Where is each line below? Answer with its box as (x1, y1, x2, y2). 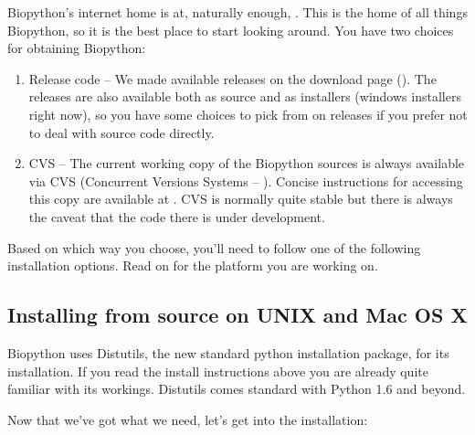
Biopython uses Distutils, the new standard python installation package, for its (7, 343, 449, 362)
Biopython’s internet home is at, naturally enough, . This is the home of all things (7, 3, 468, 21)
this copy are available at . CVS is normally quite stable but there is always (28, 189, 453, 208)
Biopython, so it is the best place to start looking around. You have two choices (7, 20, 454, 39)
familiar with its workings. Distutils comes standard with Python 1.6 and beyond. (7, 379, 466, 398)
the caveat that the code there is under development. (28, 207, 325, 226)
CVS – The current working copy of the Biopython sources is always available (28, 154, 465, 173)
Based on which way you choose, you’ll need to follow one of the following (7, 238, 421, 257)
